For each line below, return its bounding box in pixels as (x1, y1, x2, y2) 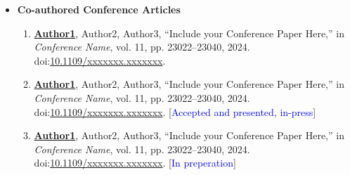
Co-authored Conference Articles (17, 2, 181, 16)
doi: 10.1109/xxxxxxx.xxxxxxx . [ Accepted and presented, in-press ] (34, 104, 316, 119)
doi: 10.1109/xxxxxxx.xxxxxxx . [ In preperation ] (34, 155, 236, 170)
